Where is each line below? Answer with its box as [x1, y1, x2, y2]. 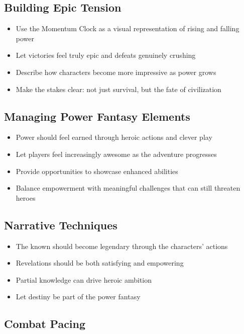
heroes [16, 192, 36, 203]
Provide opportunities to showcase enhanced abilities [16, 165, 178, 176]
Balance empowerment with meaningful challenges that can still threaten [16, 183, 240, 193]
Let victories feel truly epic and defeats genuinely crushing [16, 50, 196, 60]
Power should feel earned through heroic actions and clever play [16, 132, 212, 142]
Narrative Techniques [4, 217, 117, 232]
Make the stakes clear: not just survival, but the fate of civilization [16, 83, 221, 94]
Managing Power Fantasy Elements [4, 108, 190, 124]
